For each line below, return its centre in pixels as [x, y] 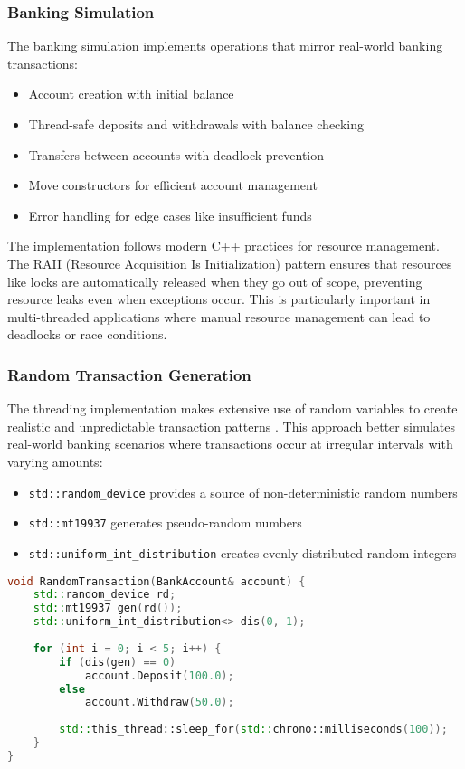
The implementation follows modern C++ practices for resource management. [223, 246]
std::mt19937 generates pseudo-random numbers [165, 522]
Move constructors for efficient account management [173, 185]
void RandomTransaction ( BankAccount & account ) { [157, 581]
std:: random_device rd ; [104, 595]
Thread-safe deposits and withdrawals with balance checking [196, 124]
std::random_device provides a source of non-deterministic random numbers [243, 492]
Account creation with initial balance [131, 94]
